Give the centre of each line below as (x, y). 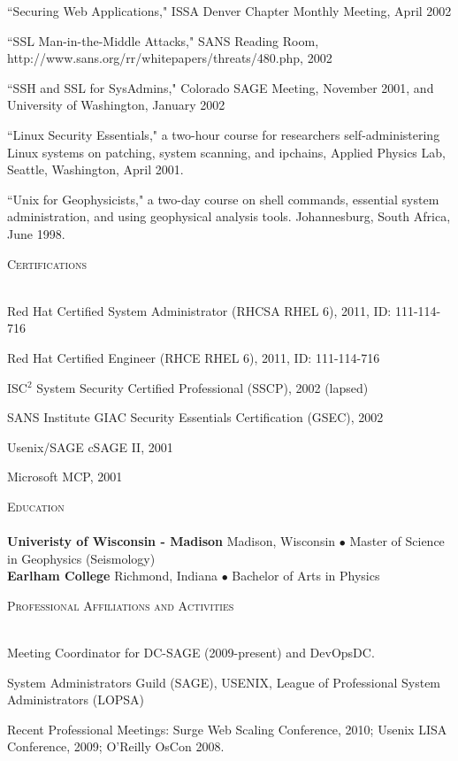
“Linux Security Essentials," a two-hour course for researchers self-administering (224, 134)
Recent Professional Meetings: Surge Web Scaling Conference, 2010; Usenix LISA (227, 729)
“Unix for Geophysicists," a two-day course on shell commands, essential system (223, 199)
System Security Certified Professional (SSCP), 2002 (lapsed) (202, 387)
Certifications (47, 263)
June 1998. (36, 233)
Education (36, 506)
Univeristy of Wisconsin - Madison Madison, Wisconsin (172, 541)
